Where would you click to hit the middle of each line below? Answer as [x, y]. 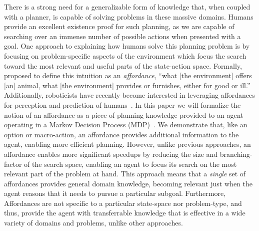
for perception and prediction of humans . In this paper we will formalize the [122, 104]
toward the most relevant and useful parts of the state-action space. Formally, [123, 65]
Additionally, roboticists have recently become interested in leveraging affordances [129, 95]
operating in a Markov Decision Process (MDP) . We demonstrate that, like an [126, 125]
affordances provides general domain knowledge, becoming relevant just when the [128, 183]
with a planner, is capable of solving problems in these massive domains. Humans [129, 16]
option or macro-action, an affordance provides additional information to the [121, 134]
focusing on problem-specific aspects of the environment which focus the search [125, 55]
